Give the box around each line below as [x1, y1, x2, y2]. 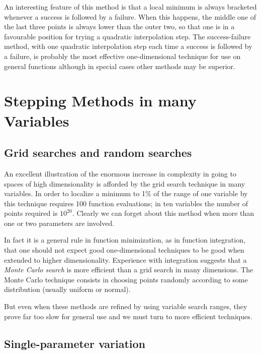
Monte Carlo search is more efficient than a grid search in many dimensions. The [4, 264, 253, 275]
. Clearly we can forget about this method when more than [72, 208, 254, 218]
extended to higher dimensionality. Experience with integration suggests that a [4, 254, 247, 265]
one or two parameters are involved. [4, 217, 115, 228]
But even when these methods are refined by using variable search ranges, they [4, 301, 247, 312]
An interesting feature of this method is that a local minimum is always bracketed [4, 2, 257, 12]
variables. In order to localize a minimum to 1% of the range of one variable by [4, 188, 248, 199]
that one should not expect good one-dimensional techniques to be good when [4, 245, 244, 255]
